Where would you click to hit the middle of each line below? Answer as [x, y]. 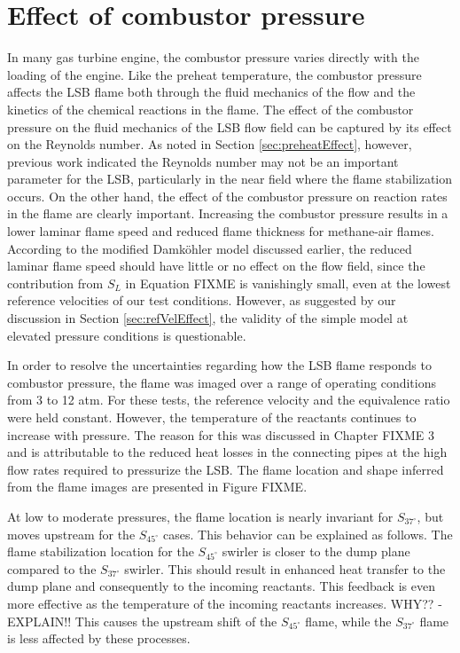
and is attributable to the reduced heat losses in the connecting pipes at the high [227, 452]
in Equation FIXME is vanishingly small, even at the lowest [288, 283]
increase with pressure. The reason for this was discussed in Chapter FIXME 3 [221, 434]
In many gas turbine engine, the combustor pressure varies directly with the [213, 57]
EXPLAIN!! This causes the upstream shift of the [142, 621]
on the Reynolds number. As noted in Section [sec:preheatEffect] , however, [210, 144]
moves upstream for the [71, 534]
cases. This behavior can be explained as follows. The [308, 534]
